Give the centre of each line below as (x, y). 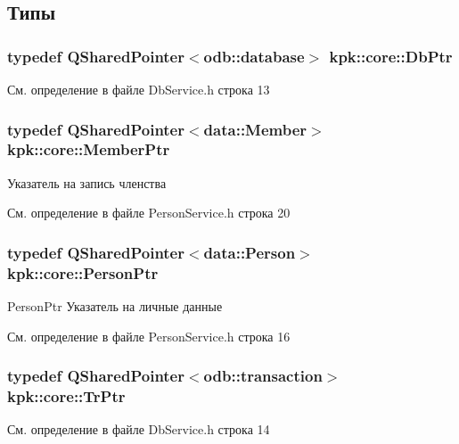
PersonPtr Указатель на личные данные (115, 306)
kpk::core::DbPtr (391, 56)
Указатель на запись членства (87, 182)
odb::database (254, 56)
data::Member (255, 129)
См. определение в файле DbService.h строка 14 (139, 429)
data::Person (250, 252)
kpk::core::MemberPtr (89, 149)
